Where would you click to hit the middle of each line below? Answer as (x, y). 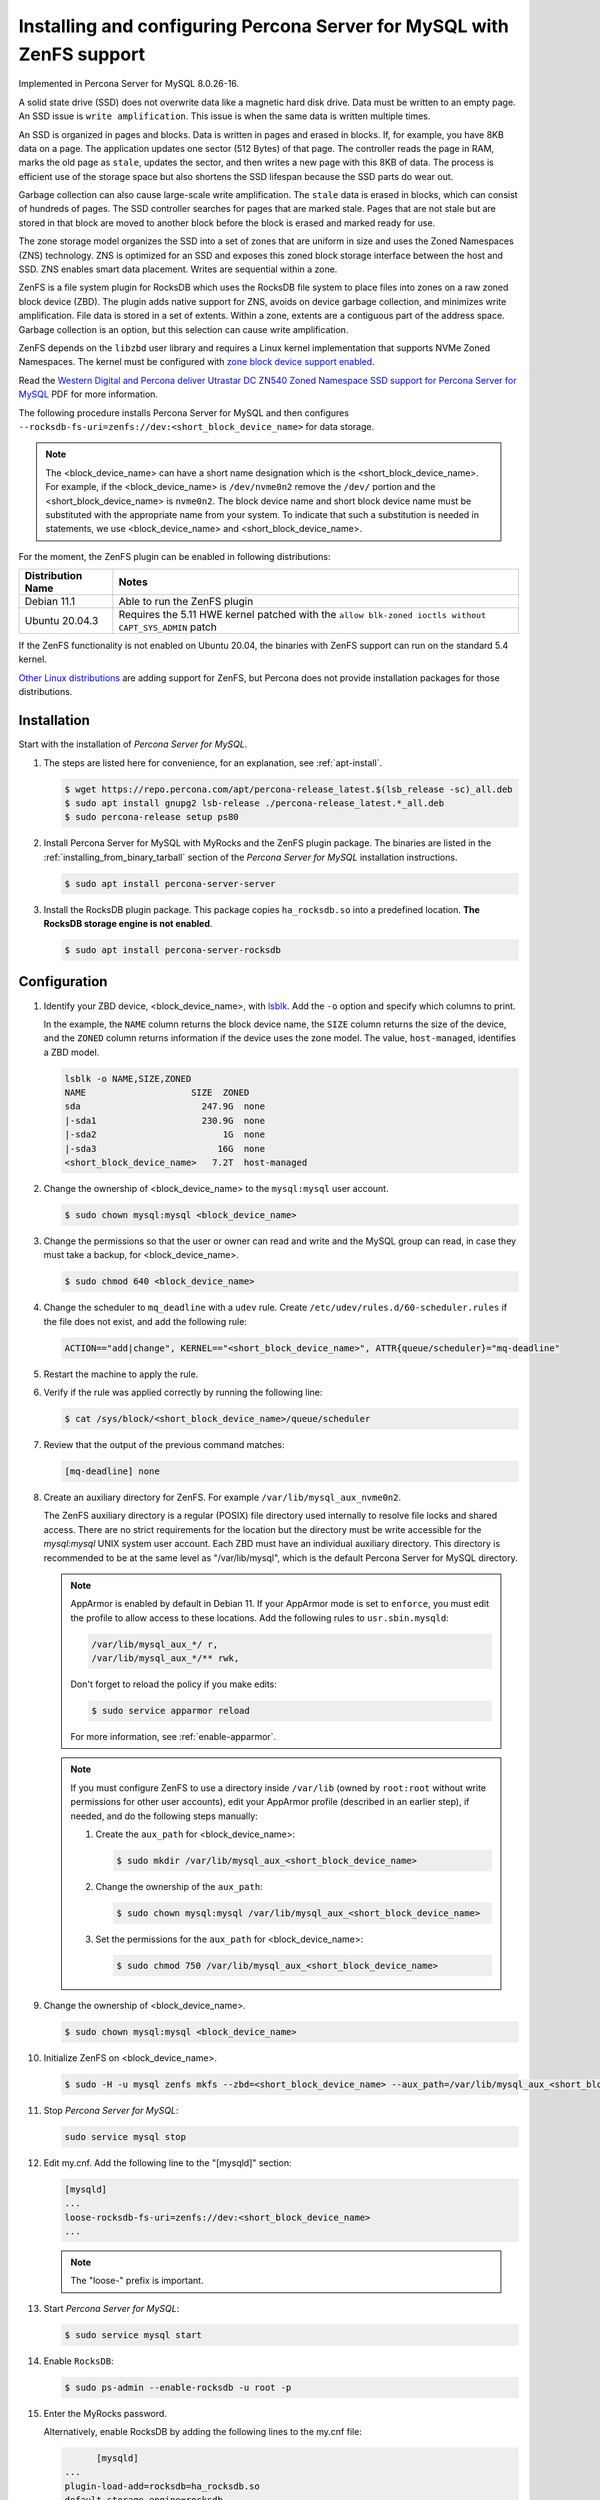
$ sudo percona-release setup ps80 (151, 817)
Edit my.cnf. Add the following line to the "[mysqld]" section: (167, 2162)
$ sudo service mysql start (133, 2334)
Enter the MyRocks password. (105, 2413)
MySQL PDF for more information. (88, 394)
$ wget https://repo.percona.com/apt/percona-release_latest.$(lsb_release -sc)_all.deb (289, 789)
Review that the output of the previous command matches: (164, 1445)
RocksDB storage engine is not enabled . (128, 924)
